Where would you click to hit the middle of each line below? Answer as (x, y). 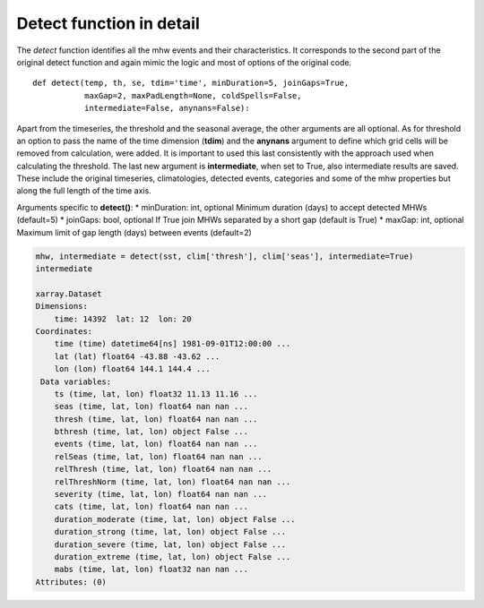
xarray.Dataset (69, 294)
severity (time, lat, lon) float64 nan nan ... (161, 494)
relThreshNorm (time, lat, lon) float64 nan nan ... (173, 482)
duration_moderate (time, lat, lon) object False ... (175, 519)
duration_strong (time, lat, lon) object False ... (170, 532)
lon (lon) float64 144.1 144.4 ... (132, 369)
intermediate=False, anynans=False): (167, 108)
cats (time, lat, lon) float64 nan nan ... (151, 507)
